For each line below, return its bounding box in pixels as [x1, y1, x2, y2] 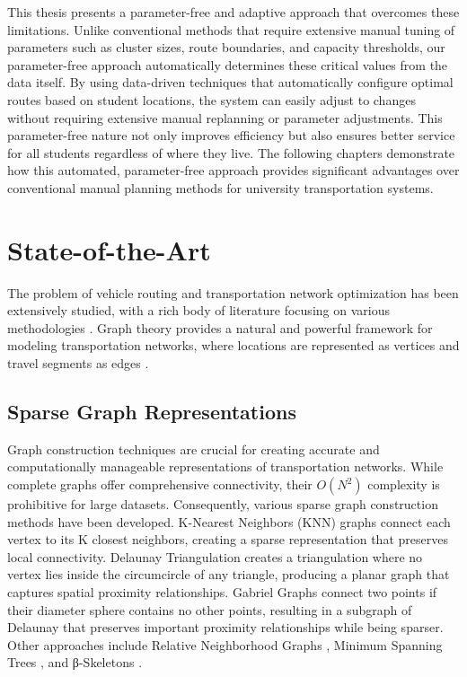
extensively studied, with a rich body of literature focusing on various [7, 301, 390, 320]
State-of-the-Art [7, 231, 211, 268]
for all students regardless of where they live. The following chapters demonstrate [7, 143, 455, 162]
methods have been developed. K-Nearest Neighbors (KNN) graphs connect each [7, 512, 451, 531]
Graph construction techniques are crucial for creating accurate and [7, 439, 380, 458]
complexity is [367, 475, 440, 494]
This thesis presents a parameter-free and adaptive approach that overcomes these [7, 3, 460, 21]
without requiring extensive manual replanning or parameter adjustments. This [7, 108, 443, 127]
